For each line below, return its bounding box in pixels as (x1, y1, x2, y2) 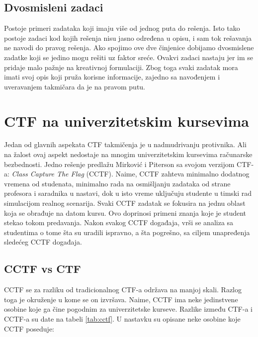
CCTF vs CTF (4, 261, 81, 276)
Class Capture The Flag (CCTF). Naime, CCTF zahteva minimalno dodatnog (11, 168, 250, 179)
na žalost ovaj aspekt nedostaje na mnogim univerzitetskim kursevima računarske (4, 149, 253, 160)
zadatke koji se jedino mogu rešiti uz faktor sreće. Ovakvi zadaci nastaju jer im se (4, 52, 254, 62)
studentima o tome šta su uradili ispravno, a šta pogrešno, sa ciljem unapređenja (4, 227, 250, 237)
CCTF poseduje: (4, 323, 54, 334)
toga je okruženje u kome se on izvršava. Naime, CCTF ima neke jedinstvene (4, 294, 238, 304)
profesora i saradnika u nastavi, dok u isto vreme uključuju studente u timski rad (4, 188, 252, 198)
